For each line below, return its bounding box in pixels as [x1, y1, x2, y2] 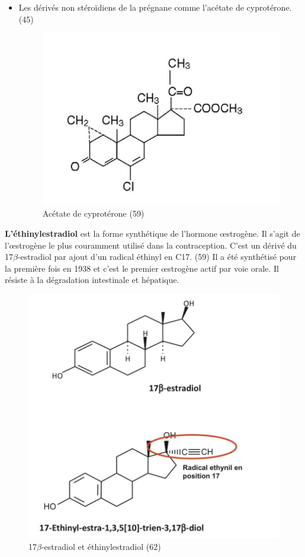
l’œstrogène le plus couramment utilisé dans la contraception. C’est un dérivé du [5, 239, 297, 251]
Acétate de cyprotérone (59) [42, 207, 145, 220]
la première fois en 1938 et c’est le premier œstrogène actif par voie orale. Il [5, 262, 279, 274]
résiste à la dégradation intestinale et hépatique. [5, 273, 179, 286]
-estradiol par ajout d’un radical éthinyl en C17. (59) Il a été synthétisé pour [17, 250, 297, 263]
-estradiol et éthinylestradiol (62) [41, 540, 161, 552]
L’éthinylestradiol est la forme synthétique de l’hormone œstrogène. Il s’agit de [5, 227, 300, 239]
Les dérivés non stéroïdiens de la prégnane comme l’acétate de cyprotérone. [18, 1, 292, 13]
